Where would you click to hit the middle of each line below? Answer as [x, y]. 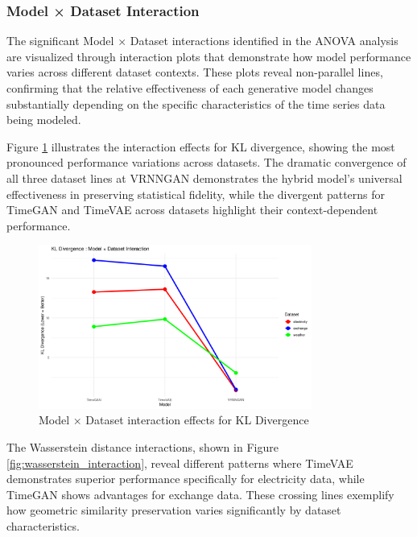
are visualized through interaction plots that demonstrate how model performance [209, 56]
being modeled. [44, 120]
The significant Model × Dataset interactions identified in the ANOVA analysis [202, 41]
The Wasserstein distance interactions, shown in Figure [142, 446]
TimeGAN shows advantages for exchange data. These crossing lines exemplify [200, 494]
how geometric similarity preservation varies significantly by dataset [174, 510]
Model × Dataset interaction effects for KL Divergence [174, 420]
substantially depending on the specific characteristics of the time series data [196, 103]
